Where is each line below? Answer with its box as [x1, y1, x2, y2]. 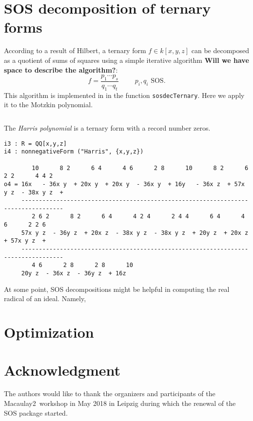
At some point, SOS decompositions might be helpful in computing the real [4, 284, 230, 294]
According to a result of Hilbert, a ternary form [4, 45, 146, 56]
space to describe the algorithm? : [4, 64, 118, 75]
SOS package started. [4, 407, 68, 418]
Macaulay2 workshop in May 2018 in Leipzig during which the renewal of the [4, 398, 236, 408]
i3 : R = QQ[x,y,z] [4, 140, 67, 147]
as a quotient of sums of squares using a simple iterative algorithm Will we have [4, 55, 249, 65]
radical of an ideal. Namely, [4, 293, 86, 304]
